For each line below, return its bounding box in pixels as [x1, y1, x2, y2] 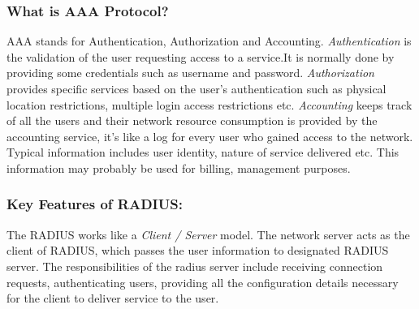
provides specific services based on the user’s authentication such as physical [6, 80, 387, 97]
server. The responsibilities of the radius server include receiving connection [6, 257, 383, 274]
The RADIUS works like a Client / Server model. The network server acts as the [6, 225, 410, 242]
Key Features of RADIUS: [6, 194, 183, 214]
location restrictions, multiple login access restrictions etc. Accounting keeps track [6, 96, 413, 113]
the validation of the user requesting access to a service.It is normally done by [6, 48, 395, 65]
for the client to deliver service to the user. [6, 290, 219, 307]
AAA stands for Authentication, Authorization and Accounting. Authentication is [6, 32, 412, 49]
